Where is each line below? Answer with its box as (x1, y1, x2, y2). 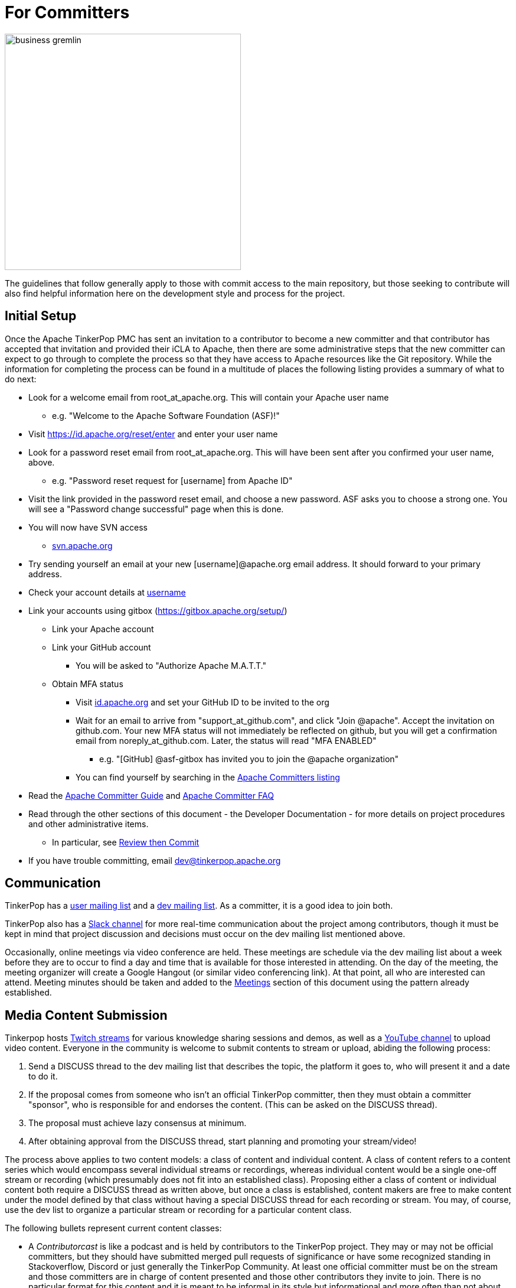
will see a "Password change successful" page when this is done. (28, 503, 284, 514)
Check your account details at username (28, 587, 186, 597)
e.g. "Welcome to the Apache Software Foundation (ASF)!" (52, 410, 280, 421)
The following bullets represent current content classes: (5, 1223, 222, 1234)
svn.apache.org (52, 540, 113, 551)
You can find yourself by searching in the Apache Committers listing (76, 772, 340, 782)
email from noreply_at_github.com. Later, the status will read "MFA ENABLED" (76, 735, 377, 746)
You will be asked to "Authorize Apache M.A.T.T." (76, 660, 266, 671)
